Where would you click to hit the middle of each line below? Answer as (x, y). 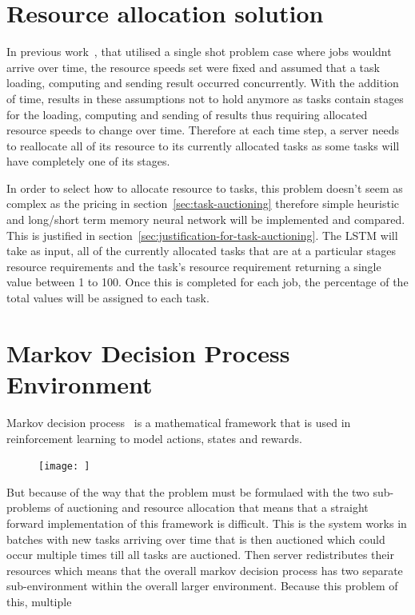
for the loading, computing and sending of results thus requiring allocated (187, 114)
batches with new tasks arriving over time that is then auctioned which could (196, 539)
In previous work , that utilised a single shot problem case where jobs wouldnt (199, 52)
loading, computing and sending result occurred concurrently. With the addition (203, 83)
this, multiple (39, 601)
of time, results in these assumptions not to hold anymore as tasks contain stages (205, 98)
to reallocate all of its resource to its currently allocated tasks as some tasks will (203, 145)
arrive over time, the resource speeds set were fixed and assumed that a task (193, 67)
